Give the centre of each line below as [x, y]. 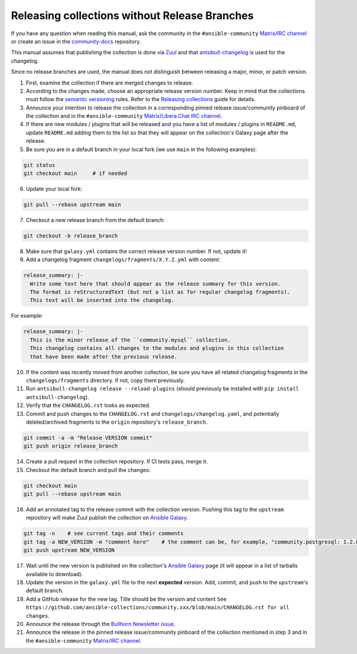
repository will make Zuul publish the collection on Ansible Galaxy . [107, 518]
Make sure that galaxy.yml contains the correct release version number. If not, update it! [136, 251]
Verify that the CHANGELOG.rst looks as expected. [88, 405]
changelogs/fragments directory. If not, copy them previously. [105, 380]
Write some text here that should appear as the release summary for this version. [155, 284]
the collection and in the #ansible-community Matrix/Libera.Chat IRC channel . [124, 116]
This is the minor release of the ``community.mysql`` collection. [130, 340]
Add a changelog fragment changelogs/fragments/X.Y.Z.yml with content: [123, 259]
